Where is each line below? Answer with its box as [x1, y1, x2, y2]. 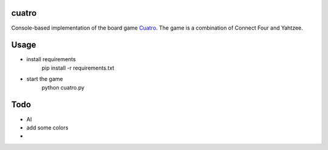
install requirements [26, 56, 76, 63]
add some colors [26, 124, 69, 131]
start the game [26, 76, 63, 83]
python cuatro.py [41, 83, 85, 91]
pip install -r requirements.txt [41, 64, 115, 71]
